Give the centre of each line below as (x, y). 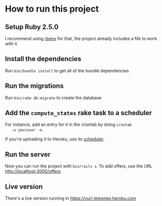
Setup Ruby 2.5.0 (32, 27)
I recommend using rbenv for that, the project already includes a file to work (81, 38)
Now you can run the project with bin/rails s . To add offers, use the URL (79, 166)
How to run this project (52, 9)
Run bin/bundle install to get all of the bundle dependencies (67, 70)
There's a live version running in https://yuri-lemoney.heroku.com (71, 198)
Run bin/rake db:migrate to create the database (53, 98)
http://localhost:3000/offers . (33, 172)
